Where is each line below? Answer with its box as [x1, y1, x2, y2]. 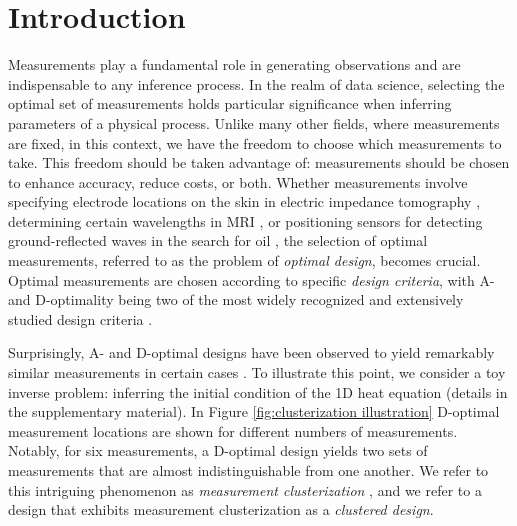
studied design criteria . [8, 308, 153, 329]
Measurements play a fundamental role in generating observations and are [8, 54, 461, 75]
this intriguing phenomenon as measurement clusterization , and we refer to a [8, 479, 482, 500]
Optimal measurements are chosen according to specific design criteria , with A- [8, 269, 495, 290]
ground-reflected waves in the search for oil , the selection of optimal [8, 230, 428, 251]
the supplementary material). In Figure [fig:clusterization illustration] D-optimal [8, 401, 500, 422]
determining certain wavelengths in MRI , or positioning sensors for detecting [8, 210, 483, 231]
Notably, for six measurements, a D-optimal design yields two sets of [8, 440, 428, 461]
